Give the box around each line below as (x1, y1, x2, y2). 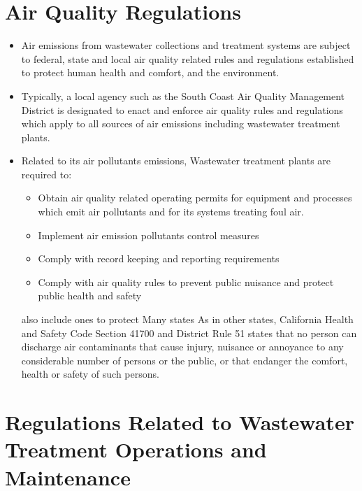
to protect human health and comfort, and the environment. (21, 65, 280, 80)
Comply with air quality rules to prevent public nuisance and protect (38, 274, 334, 289)
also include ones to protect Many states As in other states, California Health (21, 312, 354, 327)
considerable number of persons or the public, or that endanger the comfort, (21, 353, 348, 367)
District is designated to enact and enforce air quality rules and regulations (21, 102, 343, 117)
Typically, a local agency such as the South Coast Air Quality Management (21, 88, 345, 103)
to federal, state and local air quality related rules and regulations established (21, 51, 354, 66)
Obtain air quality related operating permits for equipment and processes (38, 190, 352, 205)
